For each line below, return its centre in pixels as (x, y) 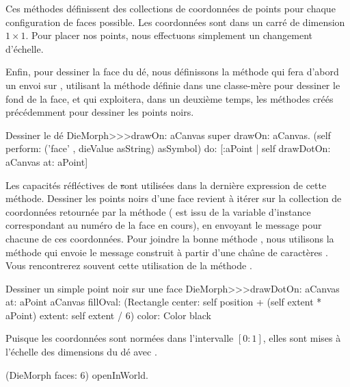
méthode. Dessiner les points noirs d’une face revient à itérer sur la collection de (174, 198)
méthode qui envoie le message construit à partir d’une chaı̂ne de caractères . (167, 252)
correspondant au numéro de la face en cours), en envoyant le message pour (164, 225)
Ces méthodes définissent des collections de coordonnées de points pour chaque (171, 8)
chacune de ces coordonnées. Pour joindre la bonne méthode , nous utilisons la (170, 238)
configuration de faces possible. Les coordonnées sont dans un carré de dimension (175, 22)
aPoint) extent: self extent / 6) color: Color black (108, 315)
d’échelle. (25, 48)
